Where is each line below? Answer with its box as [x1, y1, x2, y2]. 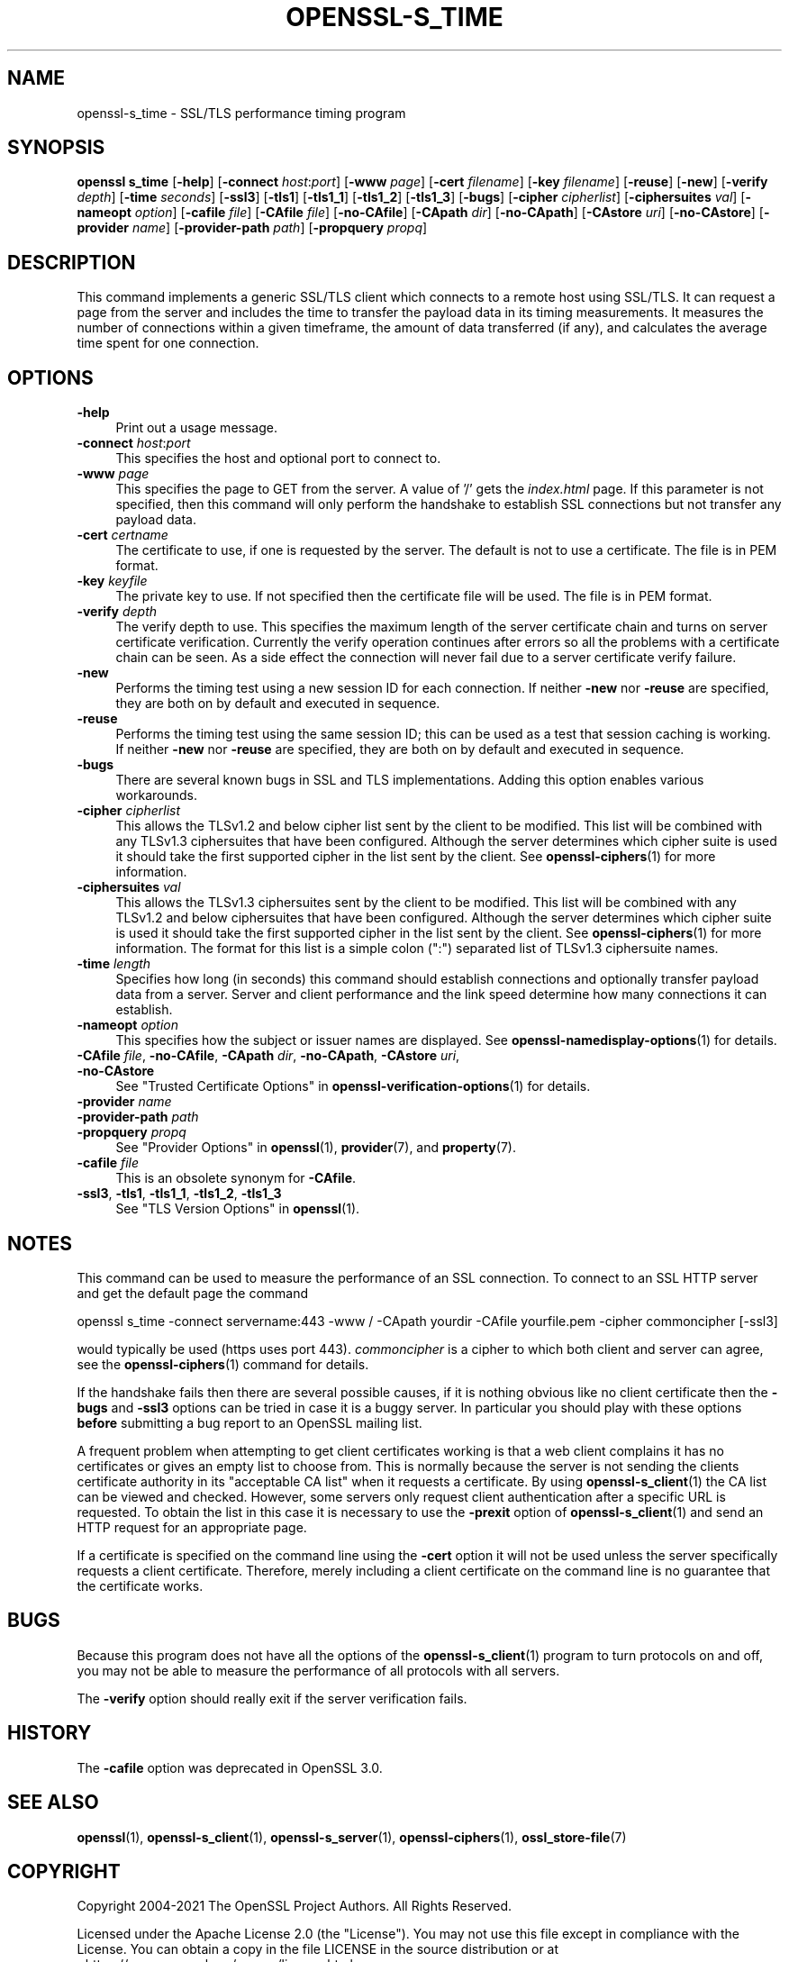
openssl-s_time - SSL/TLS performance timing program [77, 104, 406, 121]
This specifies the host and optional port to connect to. [115, 450, 441, 467]
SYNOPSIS [7, 136, 105, 159]
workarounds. [115, 787, 198, 804]
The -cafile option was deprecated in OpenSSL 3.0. [77, 1759, 383, 1776]
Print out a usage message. [115, 420, 277, 436]
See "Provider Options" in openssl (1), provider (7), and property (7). [115, 1140, 516, 1156]
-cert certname [77, 527, 168, 543]
